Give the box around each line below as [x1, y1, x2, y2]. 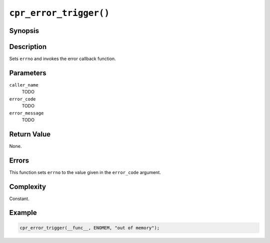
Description [9, 42, 47, 51]
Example [9, 208, 37, 217]
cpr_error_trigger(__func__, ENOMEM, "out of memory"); [19, 225, 160, 230]
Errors [9, 156, 29, 164]
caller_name [9, 82, 38, 87]
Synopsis [9, 26, 39, 35]
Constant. [9, 195, 29, 201]
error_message [9, 110, 44, 116]
